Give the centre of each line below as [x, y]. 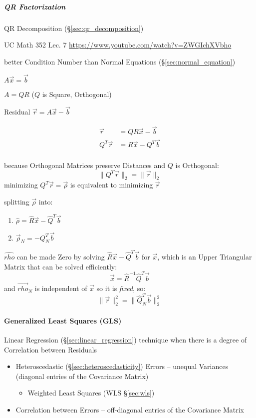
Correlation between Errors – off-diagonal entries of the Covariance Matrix [130, 410]
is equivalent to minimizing [112, 185]
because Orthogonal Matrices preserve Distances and [85, 165]
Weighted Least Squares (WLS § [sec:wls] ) [91, 393]
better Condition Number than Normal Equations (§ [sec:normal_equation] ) [120, 61]
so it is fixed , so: [121, 288]
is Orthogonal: [197, 165]
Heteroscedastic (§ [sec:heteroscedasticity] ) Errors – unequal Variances [122, 366]
